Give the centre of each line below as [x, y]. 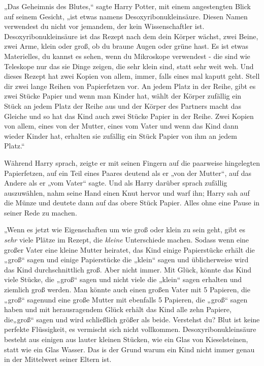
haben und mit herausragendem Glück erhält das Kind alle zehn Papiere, [118, 309]
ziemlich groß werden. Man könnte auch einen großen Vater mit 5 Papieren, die [127, 289]
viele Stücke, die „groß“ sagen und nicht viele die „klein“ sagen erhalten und [123, 279]
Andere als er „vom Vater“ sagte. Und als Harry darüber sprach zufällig [116, 183]
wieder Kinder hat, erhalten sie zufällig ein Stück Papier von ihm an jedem [121, 135]
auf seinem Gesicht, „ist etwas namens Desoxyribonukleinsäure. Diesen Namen [126, 16]
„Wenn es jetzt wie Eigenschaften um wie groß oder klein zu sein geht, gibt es [125, 230]
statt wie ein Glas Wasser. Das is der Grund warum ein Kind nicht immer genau [129, 349]
